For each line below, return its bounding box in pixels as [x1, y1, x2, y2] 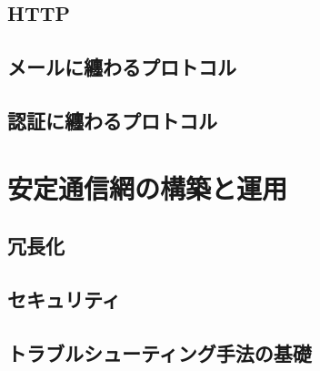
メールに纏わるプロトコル [7, 53, 236, 81]
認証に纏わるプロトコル [7, 106, 217, 134]
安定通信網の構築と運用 [7, 169, 288, 206]
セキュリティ [7, 284, 121, 313]
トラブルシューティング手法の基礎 [7, 338, 312, 366]
